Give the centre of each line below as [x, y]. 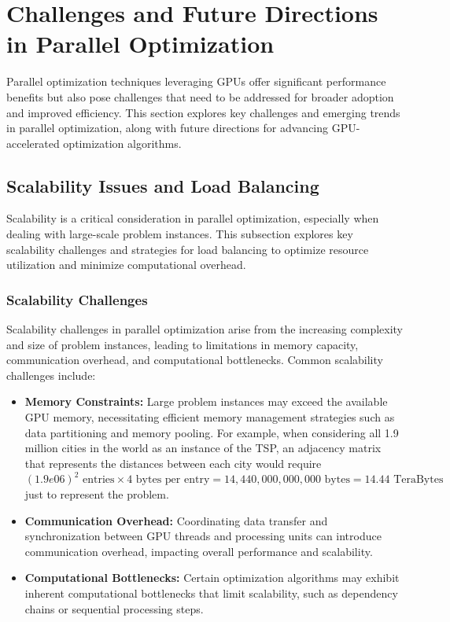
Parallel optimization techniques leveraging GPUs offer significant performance [196, 81]
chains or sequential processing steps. [114, 608]
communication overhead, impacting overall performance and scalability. [199, 551]
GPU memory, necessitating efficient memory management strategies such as [210, 417]
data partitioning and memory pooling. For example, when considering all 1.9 [212, 432]
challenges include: [51, 375]
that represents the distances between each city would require [173, 463]
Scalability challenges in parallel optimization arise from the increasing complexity [205, 329]
